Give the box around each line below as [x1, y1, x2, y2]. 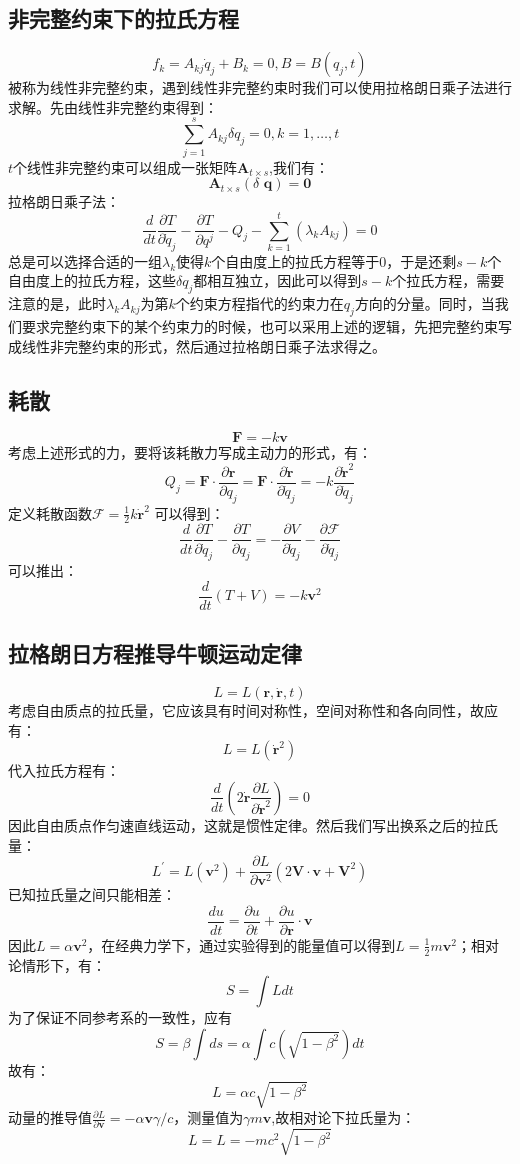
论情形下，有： [8, 954, 106, 975]
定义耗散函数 [8, 502, 92, 523]
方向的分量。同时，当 [354, 293, 495, 314]
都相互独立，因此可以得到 [193, 270, 362, 291]
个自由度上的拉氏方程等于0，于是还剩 [211, 250, 457, 271]
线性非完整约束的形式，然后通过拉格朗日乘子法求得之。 [21, 335, 386, 356]
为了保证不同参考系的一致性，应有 [8, 1007, 232, 1028]
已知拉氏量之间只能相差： [8, 884, 176, 905]
